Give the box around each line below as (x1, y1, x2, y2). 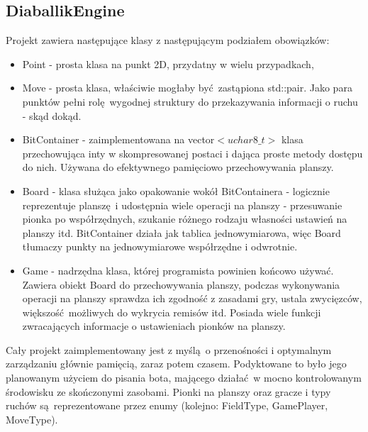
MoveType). (6, 411, 58, 426)
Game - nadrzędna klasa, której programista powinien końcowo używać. (22, 262, 334, 277)
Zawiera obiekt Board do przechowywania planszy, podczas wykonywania (22, 277, 340, 292)
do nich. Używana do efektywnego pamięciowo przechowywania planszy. (22, 160, 334, 175)
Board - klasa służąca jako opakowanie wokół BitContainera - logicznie (22, 183, 330, 198)
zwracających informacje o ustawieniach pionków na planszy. (22, 319, 286, 333)
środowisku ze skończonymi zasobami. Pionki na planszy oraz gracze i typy (6, 384, 331, 399)
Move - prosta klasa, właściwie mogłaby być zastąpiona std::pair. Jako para (22, 80, 352, 95)
